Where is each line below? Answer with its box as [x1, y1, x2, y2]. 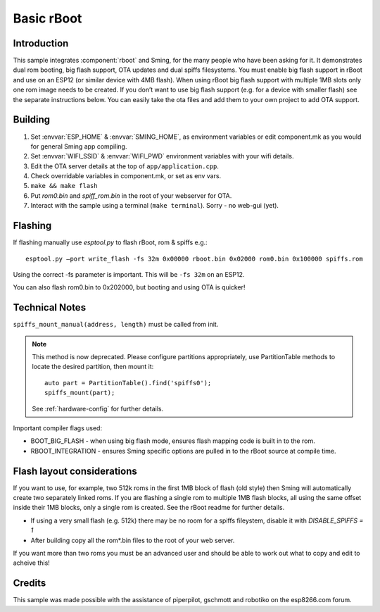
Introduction [13, 37, 69, 49]
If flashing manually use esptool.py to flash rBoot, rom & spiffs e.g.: [13, 238, 208, 246]
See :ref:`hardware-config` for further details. [32, 404, 164, 413]
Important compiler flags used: [13, 423, 102, 432]
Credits [13, 577, 46, 589]
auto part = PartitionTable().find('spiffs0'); [44, 379, 212, 387]
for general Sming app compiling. [30, 142, 127, 151]
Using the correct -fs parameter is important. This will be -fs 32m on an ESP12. [13, 270, 245, 278]
